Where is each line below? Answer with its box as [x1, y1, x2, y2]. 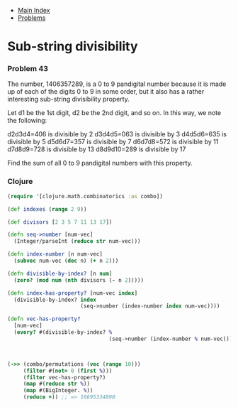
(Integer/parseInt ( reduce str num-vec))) [13, 238, 141, 245]
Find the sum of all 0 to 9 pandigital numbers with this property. [7, 159, 193, 168]
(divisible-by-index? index [13, 296, 97, 303]
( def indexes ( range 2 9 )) [7, 205, 87, 212]
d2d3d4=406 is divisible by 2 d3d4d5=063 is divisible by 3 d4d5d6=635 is [7, 130, 227, 139]
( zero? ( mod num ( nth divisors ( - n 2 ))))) [13, 276, 144, 283]
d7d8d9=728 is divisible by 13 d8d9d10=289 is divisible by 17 [7, 145, 186, 153]
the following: [7, 116, 47, 125]
